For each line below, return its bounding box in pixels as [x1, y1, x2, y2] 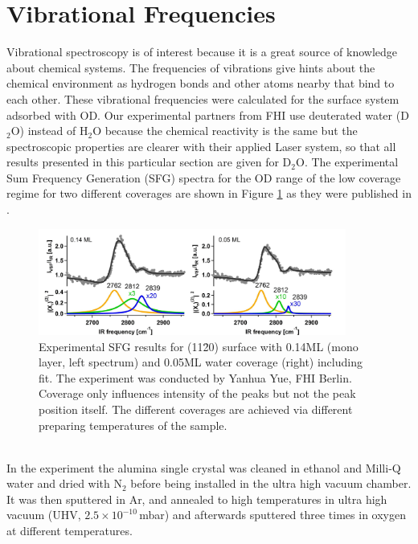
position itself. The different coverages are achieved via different [39, 400, 353, 417]
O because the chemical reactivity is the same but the [92, 122, 358, 139]
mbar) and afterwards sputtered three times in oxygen [139, 506, 406, 523]
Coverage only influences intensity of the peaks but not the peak [39, 385, 356, 402]
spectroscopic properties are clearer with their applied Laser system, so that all [6, 137, 396, 154]
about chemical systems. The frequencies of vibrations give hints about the [6, 59, 375, 76]
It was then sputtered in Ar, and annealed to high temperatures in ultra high [6, 490, 387, 507]
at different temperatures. [6, 522, 133, 539]
